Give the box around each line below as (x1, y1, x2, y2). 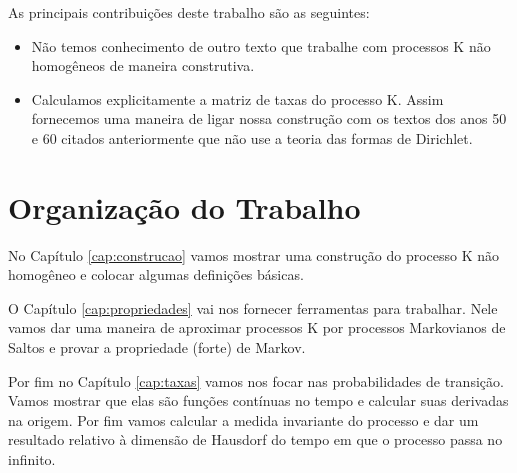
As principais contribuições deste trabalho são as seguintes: (8, 2, 370, 22)
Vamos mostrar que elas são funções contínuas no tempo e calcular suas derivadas (8, 390, 509, 411)
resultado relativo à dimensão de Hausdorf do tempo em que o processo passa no (8, 429, 503, 450)
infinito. (8, 449, 56, 470)
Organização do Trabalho (8, 186, 361, 227)
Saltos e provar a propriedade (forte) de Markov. (8, 337, 306, 358)
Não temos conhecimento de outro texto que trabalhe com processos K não (31, 35, 491, 56)
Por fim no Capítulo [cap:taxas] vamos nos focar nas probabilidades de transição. (8, 370, 504, 391)
